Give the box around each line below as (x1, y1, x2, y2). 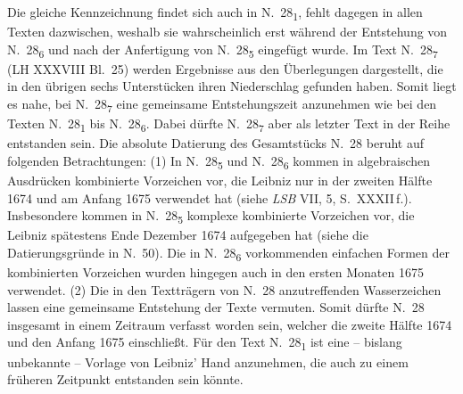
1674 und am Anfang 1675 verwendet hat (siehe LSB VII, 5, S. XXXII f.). (7, 188, 412, 207)
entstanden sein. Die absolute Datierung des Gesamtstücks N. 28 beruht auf (7, 134, 424, 152)
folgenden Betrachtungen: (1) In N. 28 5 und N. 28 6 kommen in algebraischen (7, 151, 431, 172)
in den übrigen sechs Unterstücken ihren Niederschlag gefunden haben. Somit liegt (7, 77, 457, 95)
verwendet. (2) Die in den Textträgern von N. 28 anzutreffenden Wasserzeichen (7, 280, 442, 299)
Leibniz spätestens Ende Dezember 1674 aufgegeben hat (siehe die (7, 226, 368, 244)
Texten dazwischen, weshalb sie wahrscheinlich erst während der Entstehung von (7, 22, 448, 41)
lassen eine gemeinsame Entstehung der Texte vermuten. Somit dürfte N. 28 (7, 298, 425, 316)
